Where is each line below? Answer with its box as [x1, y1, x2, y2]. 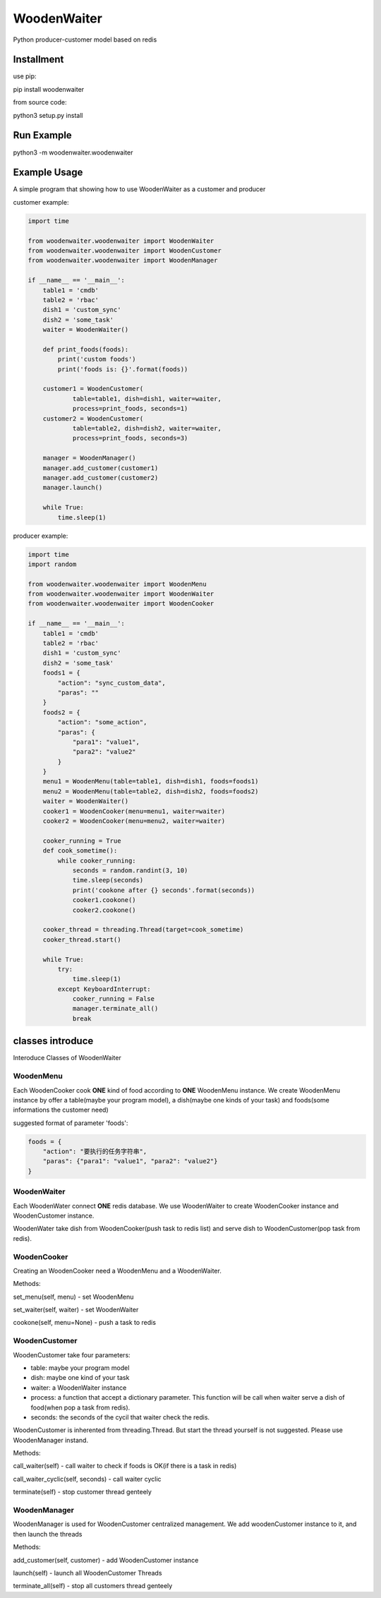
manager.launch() [42, 483, 103, 492]
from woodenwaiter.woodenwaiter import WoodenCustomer [28, 246, 222, 254]
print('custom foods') [57, 355, 137, 364]
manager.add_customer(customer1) [42, 464, 159, 472]
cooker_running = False [72, 995, 155, 1003]
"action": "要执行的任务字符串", [42, 1148, 147, 1155]
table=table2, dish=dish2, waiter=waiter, [72, 424, 222, 433]
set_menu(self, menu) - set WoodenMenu [13, 1292, 134, 1301]
